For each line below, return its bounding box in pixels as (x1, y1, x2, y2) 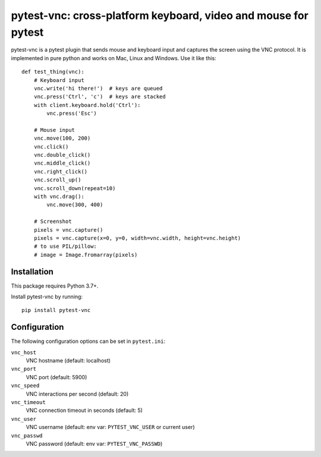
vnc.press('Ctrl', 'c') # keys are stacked (33, 93, 166, 100)
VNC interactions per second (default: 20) (26, 390, 129, 398)
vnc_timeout (11, 399, 46, 406)
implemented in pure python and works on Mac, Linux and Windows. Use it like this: (11, 54, 216, 62)
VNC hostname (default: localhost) (26, 357, 111, 364)
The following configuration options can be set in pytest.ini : (11, 338, 166, 345)
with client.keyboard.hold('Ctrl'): (33, 102, 141, 108)
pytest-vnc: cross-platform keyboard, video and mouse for (11, 9, 309, 22)
